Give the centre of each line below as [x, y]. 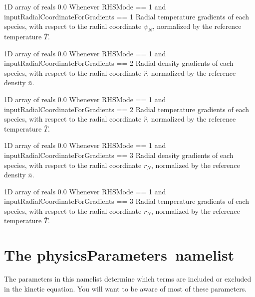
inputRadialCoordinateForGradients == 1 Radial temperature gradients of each [127, 16]
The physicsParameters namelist [119, 255]
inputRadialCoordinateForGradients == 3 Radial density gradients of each [119, 155]
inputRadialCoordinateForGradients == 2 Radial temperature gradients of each [127, 109]
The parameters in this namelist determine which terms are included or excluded [128, 279]
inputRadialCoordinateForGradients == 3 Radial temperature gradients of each [127, 201]
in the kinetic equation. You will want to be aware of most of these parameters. [126, 288]
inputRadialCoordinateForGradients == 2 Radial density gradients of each [119, 63]
